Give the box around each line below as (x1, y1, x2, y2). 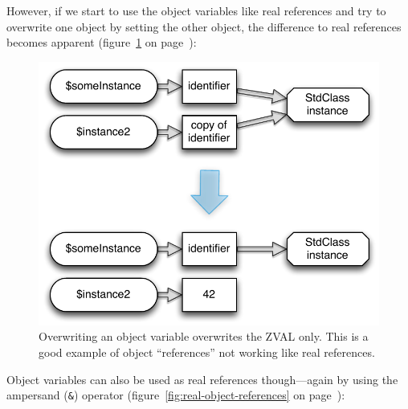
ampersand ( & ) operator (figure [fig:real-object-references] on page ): (6, 387, 345, 403)
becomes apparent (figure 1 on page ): (6, 34, 197, 51)
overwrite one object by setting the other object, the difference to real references (6, 18, 402, 35)
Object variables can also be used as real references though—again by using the (6, 370, 398, 387)
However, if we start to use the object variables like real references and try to (6, 2, 386, 18)
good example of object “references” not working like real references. (39, 344, 375, 361)
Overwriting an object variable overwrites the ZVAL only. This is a (39, 328, 369, 345)
